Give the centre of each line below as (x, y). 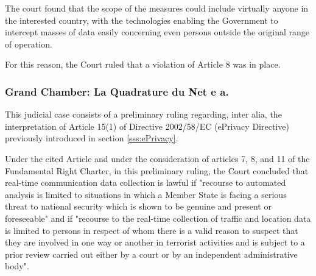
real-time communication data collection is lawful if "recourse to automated (146, 182)
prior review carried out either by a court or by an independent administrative (151, 254)
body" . (17, 266)
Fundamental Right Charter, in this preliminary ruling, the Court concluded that (157, 170)
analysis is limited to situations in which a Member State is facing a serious (146, 194)
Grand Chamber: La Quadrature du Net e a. (117, 91)
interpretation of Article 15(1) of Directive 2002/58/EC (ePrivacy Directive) (147, 126)
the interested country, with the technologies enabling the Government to (142, 20)
